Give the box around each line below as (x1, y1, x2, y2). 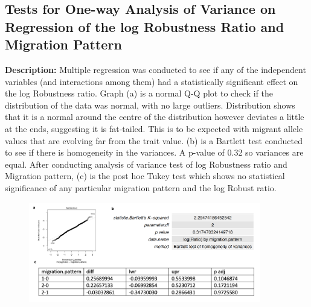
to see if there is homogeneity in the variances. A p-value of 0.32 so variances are (5, 146, 304, 159)
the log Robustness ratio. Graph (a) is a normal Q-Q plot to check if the (5, 87, 274, 100)
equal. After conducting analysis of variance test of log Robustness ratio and (5, 157, 287, 170)
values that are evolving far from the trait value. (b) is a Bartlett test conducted (5, 134, 303, 147)
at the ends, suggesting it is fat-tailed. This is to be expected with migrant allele (5, 122, 303, 135)
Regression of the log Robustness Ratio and (5, 17, 284, 36)
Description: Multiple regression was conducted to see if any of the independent (5, 63, 306, 75)
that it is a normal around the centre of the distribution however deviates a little (5, 110, 304, 123)
